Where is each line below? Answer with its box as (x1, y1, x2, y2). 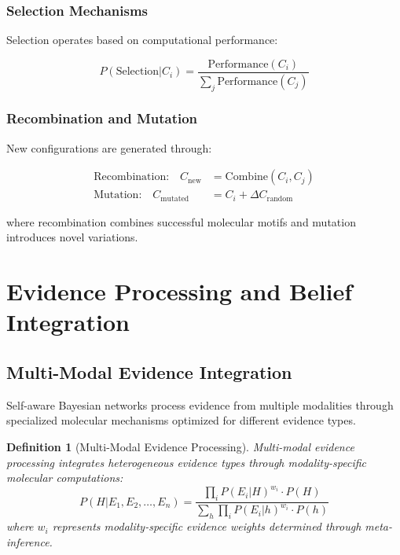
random (266, 194, 293, 203)
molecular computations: (6, 469, 123, 486)
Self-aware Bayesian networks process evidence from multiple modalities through (6, 396, 394, 413)
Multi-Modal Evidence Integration (6, 359, 292, 384)
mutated (160, 194, 189, 203)
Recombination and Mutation (6, 108, 198, 128)
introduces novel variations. (6, 229, 138, 245)
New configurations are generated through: (6, 139, 212, 156)
